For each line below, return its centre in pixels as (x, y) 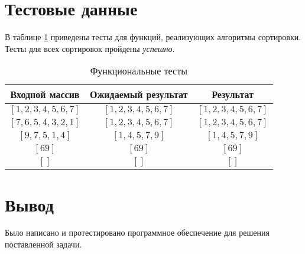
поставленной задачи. (43, 244)
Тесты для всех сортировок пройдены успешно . (90, 48)
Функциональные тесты (139, 71)
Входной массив (45, 95)
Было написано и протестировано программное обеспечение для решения (137, 232)
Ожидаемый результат (139, 95)
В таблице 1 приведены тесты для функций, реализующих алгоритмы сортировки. (153, 37)
